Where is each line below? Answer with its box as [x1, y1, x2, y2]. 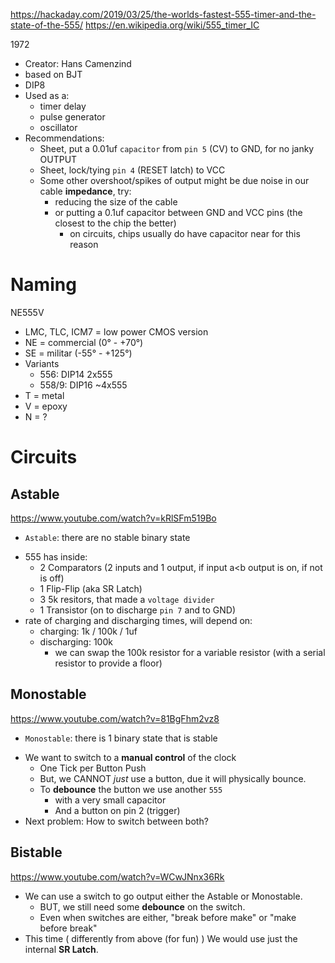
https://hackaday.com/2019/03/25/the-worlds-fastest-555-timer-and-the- [10, 9, 317, 20]
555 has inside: [24, 550, 88, 563]
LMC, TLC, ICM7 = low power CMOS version [24, 325, 209, 338]
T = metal [24, 389, 65, 401]
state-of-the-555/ [10, 19, 83, 31]
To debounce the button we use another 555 [39, 783, 223, 795]
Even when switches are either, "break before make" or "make [39, 911, 297, 923]
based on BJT [24, 69, 83, 80]
